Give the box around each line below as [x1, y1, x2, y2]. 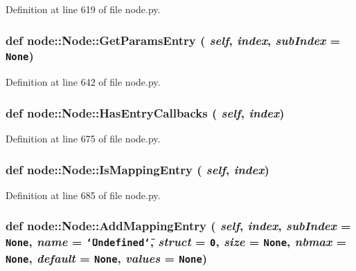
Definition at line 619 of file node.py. [6, 2, 161, 16]
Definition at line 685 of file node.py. [6, 187, 161, 202]
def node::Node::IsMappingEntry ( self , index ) [6, 160, 269, 178]
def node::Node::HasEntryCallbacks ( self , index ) [6, 104, 285, 121]
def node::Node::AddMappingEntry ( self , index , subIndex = [6, 217, 351, 234]
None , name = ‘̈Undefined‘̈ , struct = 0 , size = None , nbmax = [6, 233, 347, 250]
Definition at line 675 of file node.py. [6, 131, 161, 146]
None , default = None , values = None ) [6, 249, 208, 266]
